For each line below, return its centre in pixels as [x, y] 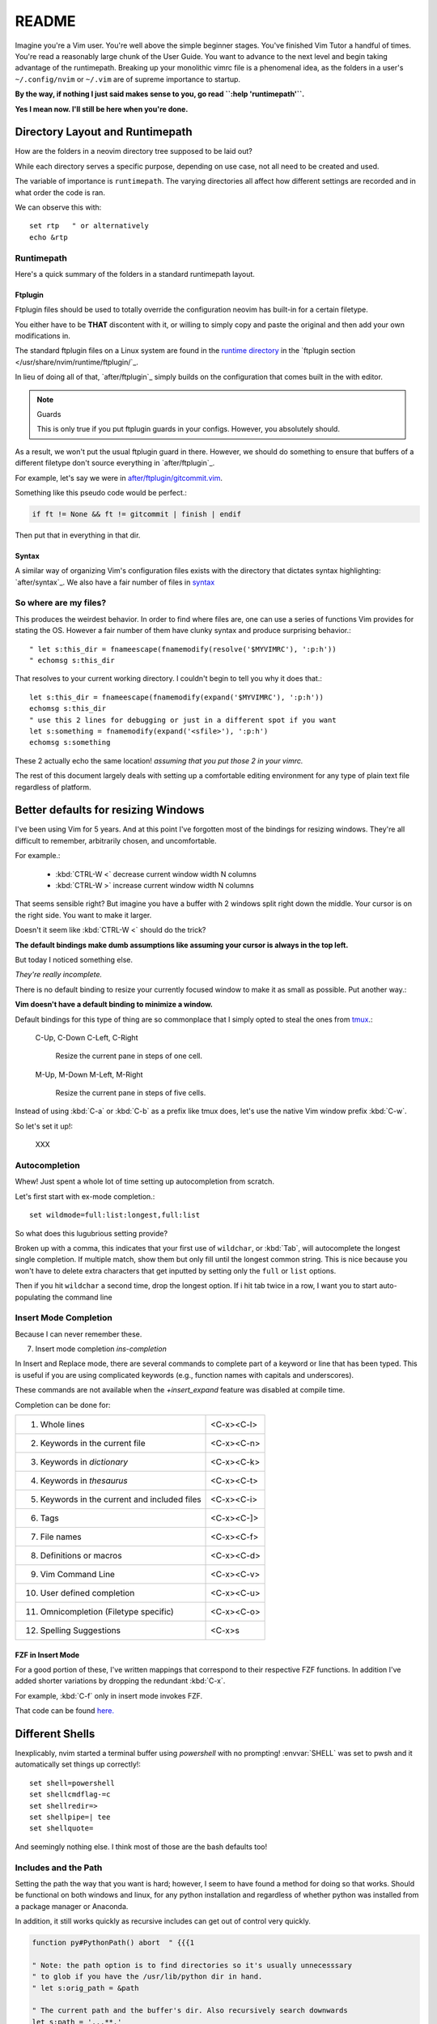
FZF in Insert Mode [47, 1655]
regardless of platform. [53, 787]
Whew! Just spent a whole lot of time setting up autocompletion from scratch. [145, 1181]
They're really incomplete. [59, 975]
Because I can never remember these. [78, 1334]
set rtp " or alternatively [89, 226]
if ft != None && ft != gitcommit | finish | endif [137, 514]
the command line [82, 1297]
